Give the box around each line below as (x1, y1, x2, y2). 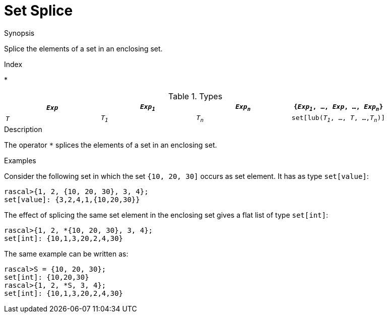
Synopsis (4, 28, 35, 37)
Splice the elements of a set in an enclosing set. (4, 44, 163, 53)
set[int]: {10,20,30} (4, 273, 89, 281)
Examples (4, 156, 36, 165)
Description (4, 124, 42, 134)
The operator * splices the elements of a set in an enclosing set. (4, 140, 217, 149)
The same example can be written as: (4, 249, 128, 258)
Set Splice (4, 2, 73, 19)
